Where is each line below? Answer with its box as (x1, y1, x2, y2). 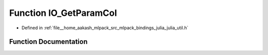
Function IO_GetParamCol (9, 7, 117, 18)
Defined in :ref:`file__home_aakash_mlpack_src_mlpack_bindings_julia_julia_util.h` (21, 25, 189, 31)
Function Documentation (9, 38, 88, 46)
